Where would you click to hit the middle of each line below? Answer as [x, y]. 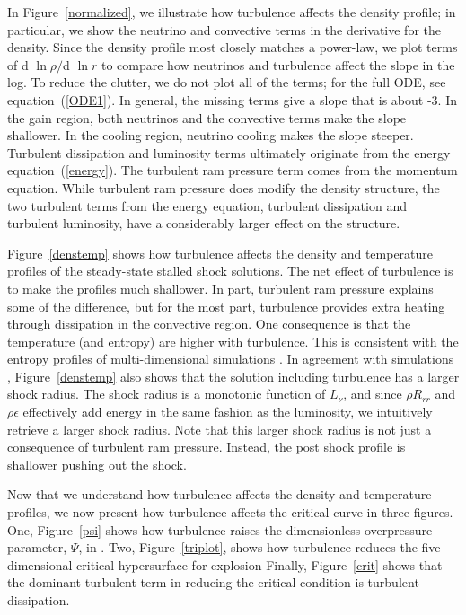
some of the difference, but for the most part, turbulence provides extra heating [226, 306]
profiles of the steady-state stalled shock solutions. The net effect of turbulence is [230, 271]
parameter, [37, 547]
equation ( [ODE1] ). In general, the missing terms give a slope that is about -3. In [232, 99]
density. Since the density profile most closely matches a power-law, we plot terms [233, 47]
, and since [373, 394]
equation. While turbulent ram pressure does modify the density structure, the [224, 187]
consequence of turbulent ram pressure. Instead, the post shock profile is [207, 447]
